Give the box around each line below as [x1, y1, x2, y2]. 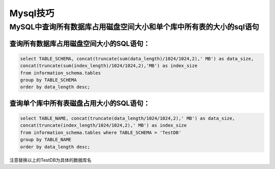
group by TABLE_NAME [20, 137, 71, 143]
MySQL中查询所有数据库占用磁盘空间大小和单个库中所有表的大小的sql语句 [9, 22, 259, 31]
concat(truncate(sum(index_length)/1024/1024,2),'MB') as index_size [20, 63, 198, 69]
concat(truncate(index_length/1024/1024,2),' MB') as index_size [20, 122, 187, 128]
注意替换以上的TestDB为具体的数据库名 [9, 157, 92, 163]
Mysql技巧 [9, 8, 54, 19]
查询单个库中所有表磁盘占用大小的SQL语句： [9, 99, 150, 108]
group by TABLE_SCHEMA [20, 77, 77, 83]
